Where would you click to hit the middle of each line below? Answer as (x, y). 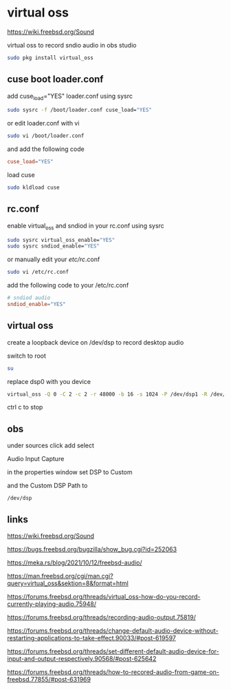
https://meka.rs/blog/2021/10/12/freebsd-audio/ (75, 562)
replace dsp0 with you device (49, 381)
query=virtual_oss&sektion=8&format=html (68, 583)
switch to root (27, 356)
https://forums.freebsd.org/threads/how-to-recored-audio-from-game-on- (113, 672)
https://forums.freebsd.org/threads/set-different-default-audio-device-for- (113, 651)
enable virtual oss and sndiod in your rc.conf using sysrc (86, 226)
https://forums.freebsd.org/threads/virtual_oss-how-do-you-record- (104, 597)
